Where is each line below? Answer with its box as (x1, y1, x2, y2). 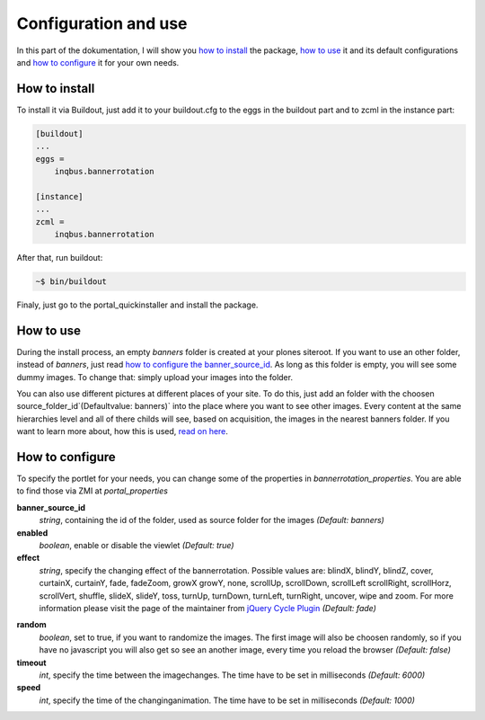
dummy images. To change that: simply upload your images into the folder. (16, 371, 294, 382)
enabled (16, 527, 48, 538)
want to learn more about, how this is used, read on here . (16, 426, 229, 437)
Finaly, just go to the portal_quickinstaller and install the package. (16, 299, 259, 310)
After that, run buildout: (16, 252, 103, 262)
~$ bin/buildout (35, 276, 108, 287)
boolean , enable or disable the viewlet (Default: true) (39, 540, 234, 551)
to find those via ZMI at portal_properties (16, 485, 168, 496)
